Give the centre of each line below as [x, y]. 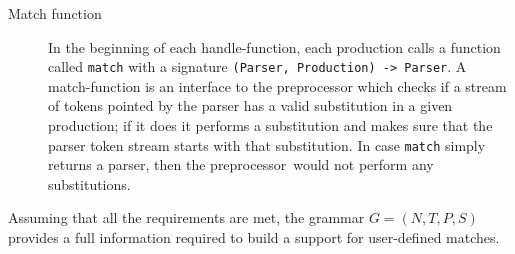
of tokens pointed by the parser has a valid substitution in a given [250, 105]
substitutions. [89, 183]
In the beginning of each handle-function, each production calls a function [274, 46]
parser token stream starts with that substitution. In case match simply [267, 144]
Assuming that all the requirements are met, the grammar [186, 217]
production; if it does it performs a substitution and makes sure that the [270, 125]
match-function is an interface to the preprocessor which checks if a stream [277, 85]
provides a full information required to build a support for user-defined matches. [254, 237]
